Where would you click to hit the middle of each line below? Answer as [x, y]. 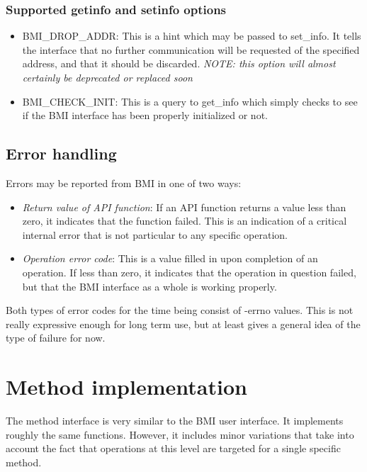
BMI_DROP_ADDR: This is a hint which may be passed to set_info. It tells [192, 36]
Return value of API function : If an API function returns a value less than [184, 207]
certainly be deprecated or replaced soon [107, 77]
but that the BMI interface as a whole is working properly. [149, 286]
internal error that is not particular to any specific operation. [155, 234]
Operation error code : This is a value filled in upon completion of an [170, 258]
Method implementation [126, 387]
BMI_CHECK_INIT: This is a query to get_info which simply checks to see [190, 101]
